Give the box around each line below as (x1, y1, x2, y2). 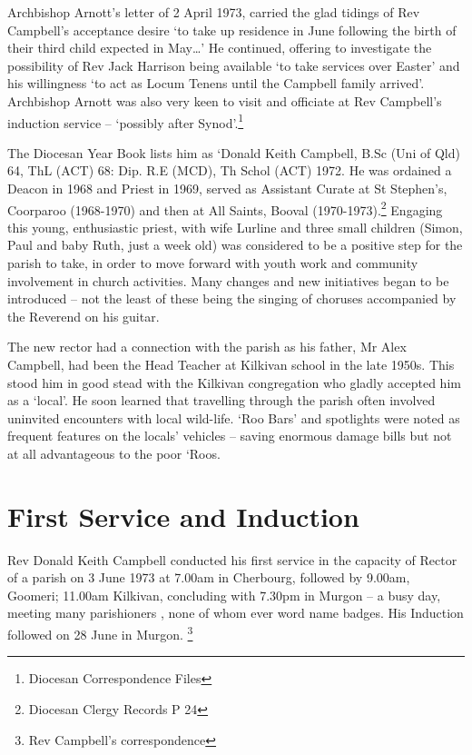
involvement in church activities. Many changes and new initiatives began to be (7, 271, 449, 290)
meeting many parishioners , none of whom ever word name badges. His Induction (7, 603, 464, 622)
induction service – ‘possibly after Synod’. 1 (7, 110, 244, 132)
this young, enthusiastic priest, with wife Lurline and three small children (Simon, (7, 217, 463, 236)
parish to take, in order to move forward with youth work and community (7, 253, 418, 273)
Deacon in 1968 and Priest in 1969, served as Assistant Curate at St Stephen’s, (7, 179, 447, 197)
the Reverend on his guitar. (7, 306, 160, 325)
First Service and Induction (7, 497, 359, 534)
